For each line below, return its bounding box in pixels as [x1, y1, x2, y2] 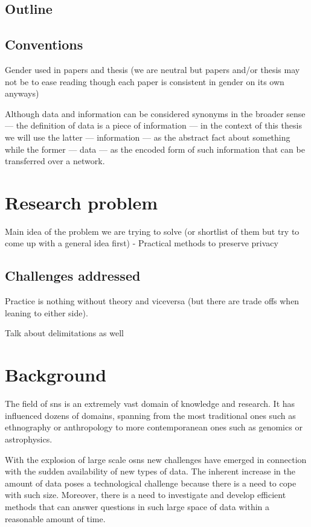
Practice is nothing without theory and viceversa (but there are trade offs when [5, 295, 300, 307]
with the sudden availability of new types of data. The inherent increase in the [5, 465, 295, 477]
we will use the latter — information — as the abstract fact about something [5, 130, 290, 143]
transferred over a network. [5, 155, 105, 167]
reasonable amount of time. [5, 512, 106, 525]
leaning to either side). [5, 306, 88, 319]
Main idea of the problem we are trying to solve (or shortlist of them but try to [5, 225, 300, 237]
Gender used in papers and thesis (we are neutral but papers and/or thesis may [5, 63, 300, 75]
